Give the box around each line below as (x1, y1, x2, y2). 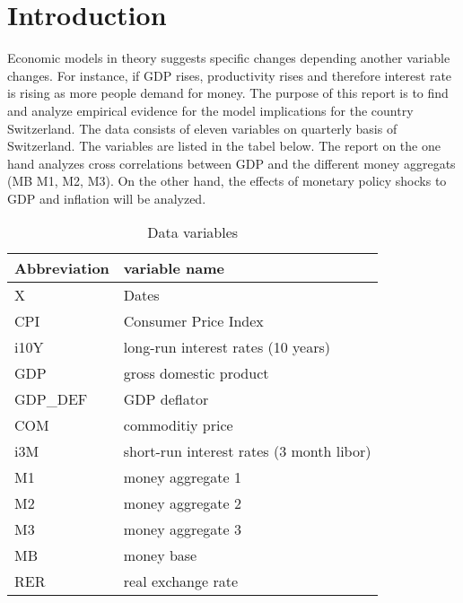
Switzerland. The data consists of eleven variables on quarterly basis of (7, 118, 397, 137)
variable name (123, 258, 224, 279)
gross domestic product (123, 363, 269, 384)
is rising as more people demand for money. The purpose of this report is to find (7, 83, 449, 102)
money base (123, 545, 197, 566)
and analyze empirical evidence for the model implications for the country (7, 100, 414, 119)
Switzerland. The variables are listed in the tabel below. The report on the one (7, 136, 441, 155)
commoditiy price (123, 415, 233, 436)
